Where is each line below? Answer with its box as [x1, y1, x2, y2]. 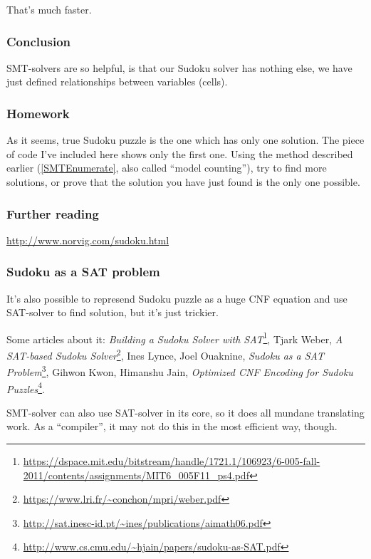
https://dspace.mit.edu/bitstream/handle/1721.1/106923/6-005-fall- [23, 454, 320, 468]
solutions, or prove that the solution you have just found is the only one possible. [6, 174, 360, 189]
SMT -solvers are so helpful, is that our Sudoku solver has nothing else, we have [6, 60, 352, 75]
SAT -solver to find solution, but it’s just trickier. [6, 305, 219, 320]
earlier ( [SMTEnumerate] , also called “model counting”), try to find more [6, 160, 327, 175]
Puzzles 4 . [6, 379, 45, 396]
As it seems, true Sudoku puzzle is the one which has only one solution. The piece [6, 132, 365, 147]
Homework [6, 104, 70, 122]
